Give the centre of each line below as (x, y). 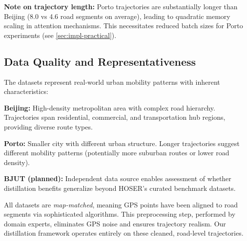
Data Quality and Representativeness (100, 61)
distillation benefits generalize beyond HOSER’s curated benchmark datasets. (120, 188)
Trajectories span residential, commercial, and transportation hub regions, (115, 117)
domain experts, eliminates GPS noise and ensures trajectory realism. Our (115, 223)
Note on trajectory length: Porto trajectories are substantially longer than (121, 6)
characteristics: (26, 91)
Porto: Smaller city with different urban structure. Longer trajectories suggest (122, 143)
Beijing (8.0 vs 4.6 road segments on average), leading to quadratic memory (117, 16)
